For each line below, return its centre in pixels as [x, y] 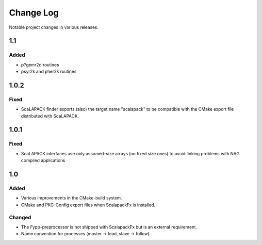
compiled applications [43, 161]
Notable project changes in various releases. [54, 27]
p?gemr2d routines [40, 65]
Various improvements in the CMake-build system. [72, 198]
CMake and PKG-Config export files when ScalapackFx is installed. [88, 205]
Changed [20, 217]
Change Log [34, 13]
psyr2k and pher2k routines [49, 72]
